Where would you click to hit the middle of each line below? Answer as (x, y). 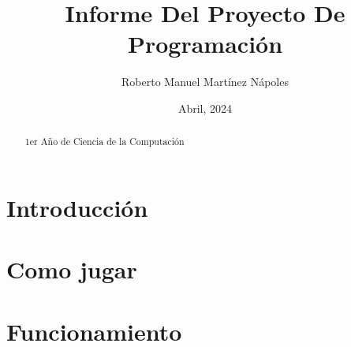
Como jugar (72, 269)
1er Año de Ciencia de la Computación (105, 142)
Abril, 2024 (205, 108)
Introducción (77, 207)
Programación (205, 44)
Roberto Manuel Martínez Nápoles (205, 82)
